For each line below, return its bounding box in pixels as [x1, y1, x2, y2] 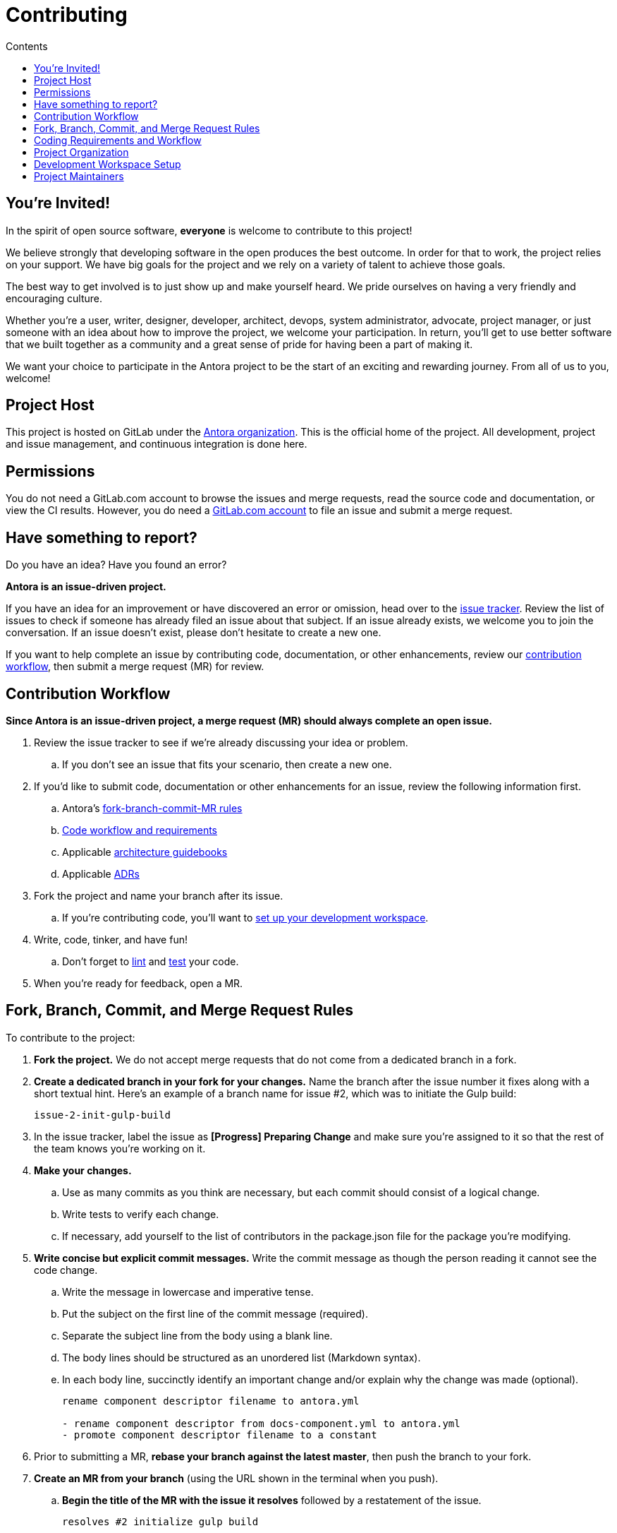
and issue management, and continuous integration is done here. [6, 438, 307, 451]
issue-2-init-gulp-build [34, 1109, 171, 1121]
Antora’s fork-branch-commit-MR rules [62, 801, 243, 814]
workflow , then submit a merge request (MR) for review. [6, 660, 264, 673]
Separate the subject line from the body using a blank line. [62, 1329, 333, 1342]
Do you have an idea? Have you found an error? [6, 559, 227, 571]
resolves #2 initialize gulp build [62, 1515, 259, 1527]
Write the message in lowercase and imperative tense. [62, 1285, 314, 1298]
